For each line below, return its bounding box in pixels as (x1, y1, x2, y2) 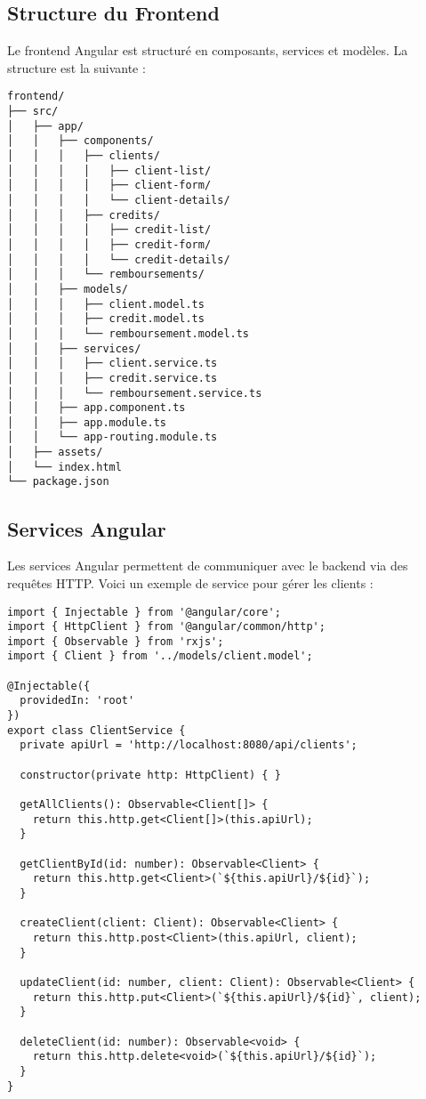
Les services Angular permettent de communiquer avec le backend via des (7, 556, 408, 575)
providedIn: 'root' (20, 694, 135, 707)
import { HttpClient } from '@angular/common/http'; (7, 620, 326, 634)
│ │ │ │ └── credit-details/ (7, 253, 230, 266)
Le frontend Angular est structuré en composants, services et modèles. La (7, 41, 408, 60)
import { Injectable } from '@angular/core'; (7, 605, 281, 618)
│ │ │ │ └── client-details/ (7, 193, 230, 206)
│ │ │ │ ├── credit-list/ (7, 223, 212, 237)
